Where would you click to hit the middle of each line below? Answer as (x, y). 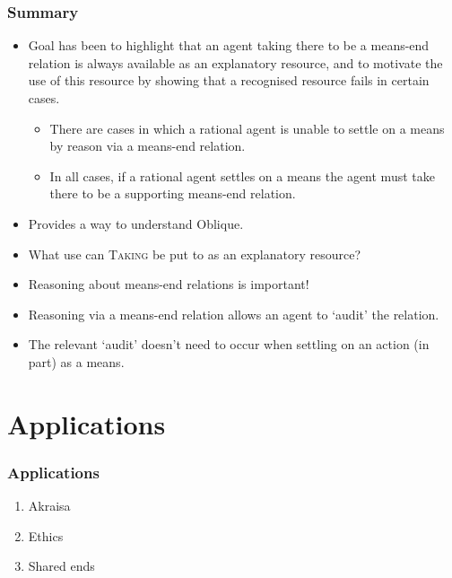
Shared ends (61, 566)
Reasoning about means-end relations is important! (169, 284)
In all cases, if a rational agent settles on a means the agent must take (242, 175)
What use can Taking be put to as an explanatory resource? (194, 254)
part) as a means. (76, 361)
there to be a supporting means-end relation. (173, 193)
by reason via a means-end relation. (148, 146)
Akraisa (49, 506)
